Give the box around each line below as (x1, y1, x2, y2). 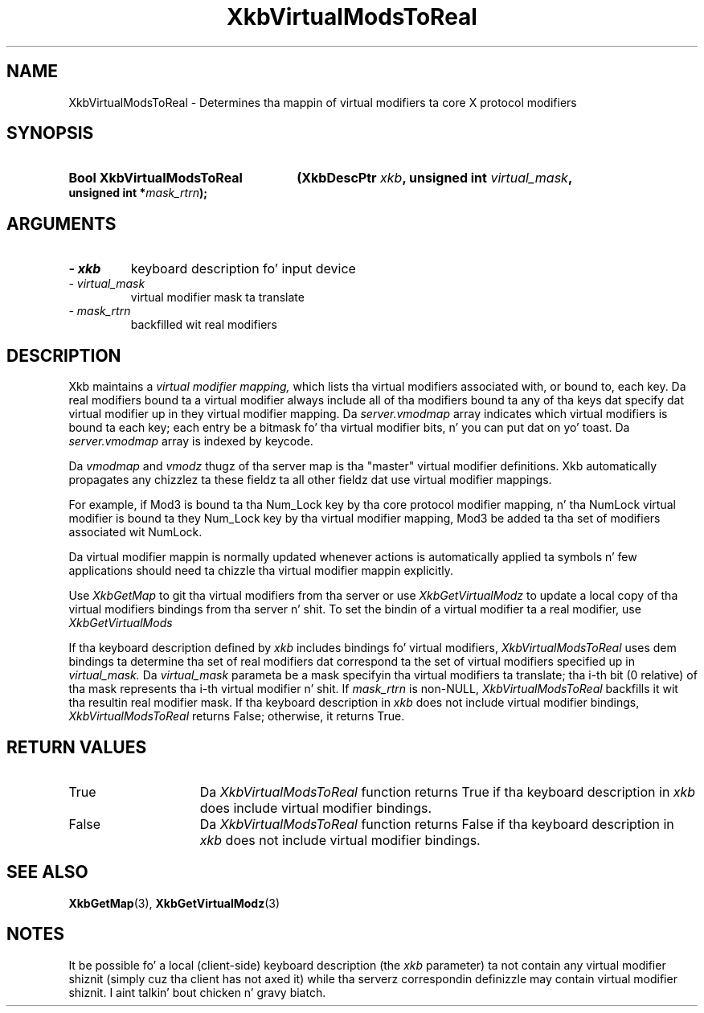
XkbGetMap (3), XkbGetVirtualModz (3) (68, 896, 280, 910)
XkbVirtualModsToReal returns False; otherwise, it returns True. (68, 709, 405, 724)
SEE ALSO (6, 862, 88, 883)
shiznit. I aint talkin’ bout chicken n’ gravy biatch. (68, 985, 326, 999)
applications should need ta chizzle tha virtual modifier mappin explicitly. (68, 564, 453, 578)
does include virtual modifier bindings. (199, 799, 432, 816)
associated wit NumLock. (68, 525, 203, 539)
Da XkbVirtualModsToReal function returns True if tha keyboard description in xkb (199, 783, 696, 800)
